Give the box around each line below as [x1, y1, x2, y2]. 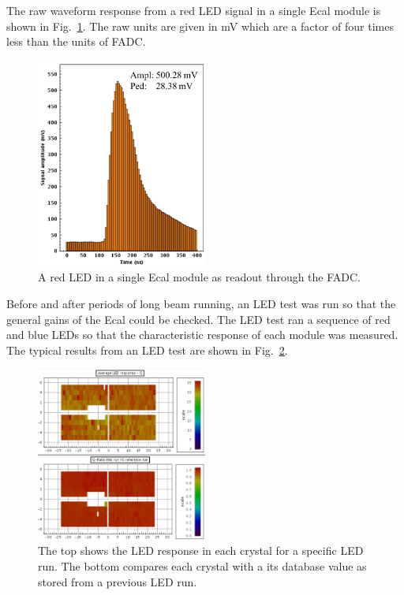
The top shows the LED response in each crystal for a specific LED [38, 542, 364, 559]
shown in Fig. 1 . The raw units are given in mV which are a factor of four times [6, 17, 395, 34]
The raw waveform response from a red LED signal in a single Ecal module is [6, 2, 381, 18]
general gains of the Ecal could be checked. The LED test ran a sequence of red [6, 311, 391, 327]
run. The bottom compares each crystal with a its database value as [38, 558, 367, 574]
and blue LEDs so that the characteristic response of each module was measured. [6, 326, 398, 343]
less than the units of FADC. [6, 33, 146, 50]
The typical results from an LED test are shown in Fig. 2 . [6, 341, 288, 358]
